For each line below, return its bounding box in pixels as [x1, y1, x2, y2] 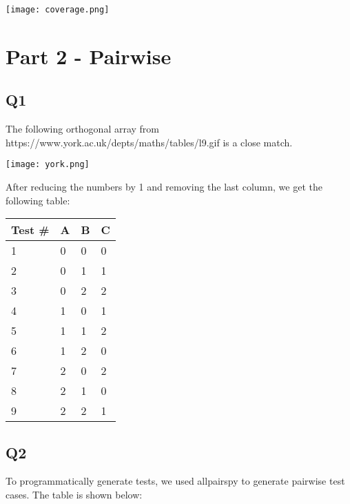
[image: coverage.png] [6, 5, 110, 14]
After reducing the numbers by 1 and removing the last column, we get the [6, 180, 322, 194]
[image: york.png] [6, 159, 90, 170]
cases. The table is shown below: [6, 487, 143, 502]
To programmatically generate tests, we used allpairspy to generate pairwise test [6, 474, 345, 488]
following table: [6, 193, 70, 207]
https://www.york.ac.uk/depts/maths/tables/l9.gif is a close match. [6, 135, 293, 149]
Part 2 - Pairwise [6, 41, 172, 70]
